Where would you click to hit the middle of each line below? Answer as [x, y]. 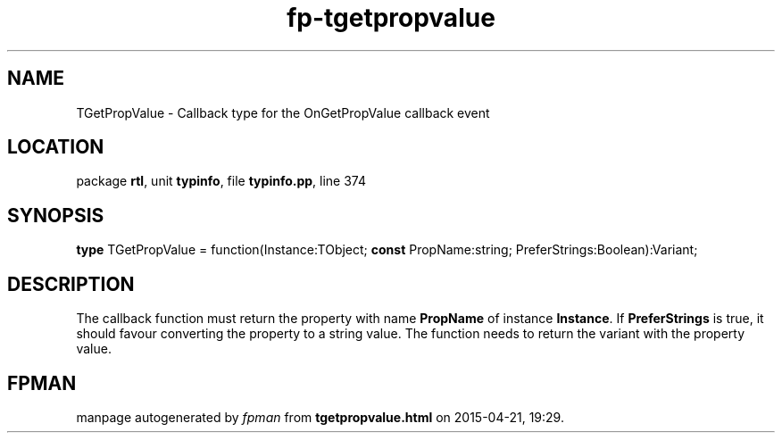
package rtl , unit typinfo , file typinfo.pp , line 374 [221, 181]
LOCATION [56, 147]
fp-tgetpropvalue [391, 18]
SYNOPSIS [56, 215]
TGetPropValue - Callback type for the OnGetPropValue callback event [283, 112]
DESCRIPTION [71, 284]
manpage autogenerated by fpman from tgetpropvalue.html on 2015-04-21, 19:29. [320, 417]
